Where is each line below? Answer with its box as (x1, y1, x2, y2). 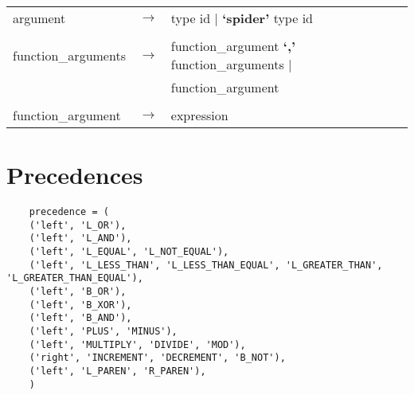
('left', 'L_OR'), (29, 219, 127, 231)
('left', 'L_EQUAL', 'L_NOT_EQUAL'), (29, 246, 229, 258)
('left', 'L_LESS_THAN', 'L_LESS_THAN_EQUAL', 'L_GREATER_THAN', (29, 259, 383, 271)
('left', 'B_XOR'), (29, 299, 132, 311)
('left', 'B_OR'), (29, 286, 127, 298)
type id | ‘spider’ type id (170, 9, 313, 27)
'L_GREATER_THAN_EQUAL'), (6, 272, 143, 284)
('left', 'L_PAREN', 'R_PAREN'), (29, 366, 206, 377)
